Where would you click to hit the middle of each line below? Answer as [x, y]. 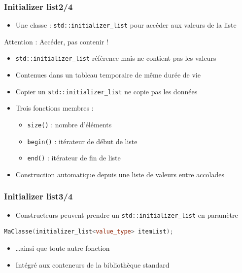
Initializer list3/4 [38, 196]
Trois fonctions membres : [54, 108]
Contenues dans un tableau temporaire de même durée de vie [108, 75]
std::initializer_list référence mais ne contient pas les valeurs [116, 58]
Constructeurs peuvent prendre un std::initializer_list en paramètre [127, 214]
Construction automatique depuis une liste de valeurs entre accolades [120, 174]
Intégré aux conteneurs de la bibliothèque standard [92, 264]
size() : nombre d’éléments [69, 124]
